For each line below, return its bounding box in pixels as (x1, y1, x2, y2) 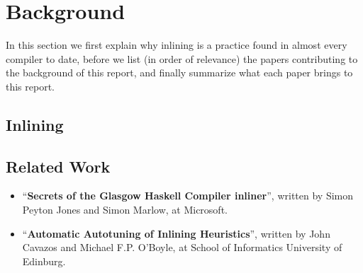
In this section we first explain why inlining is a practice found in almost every (6, 37, 347, 52)
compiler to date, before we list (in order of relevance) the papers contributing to (6, 51, 358, 66)
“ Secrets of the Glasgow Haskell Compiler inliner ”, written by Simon (22, 188, 354, 203)
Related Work (6, 155, 111, 177)
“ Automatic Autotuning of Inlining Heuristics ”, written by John (22, 226, 330, 240)
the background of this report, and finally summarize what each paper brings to (6, 65, 353, 80)
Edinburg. (22, 253, 66, 268)
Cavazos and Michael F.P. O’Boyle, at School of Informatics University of (22, 240, 342, 255)
